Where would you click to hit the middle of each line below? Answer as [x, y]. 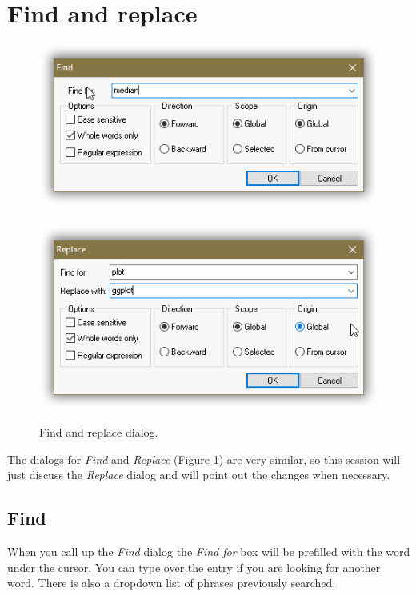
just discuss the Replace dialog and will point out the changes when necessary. [199, 475]
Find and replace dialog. [99, 431]
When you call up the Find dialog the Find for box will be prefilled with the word [209, 551]
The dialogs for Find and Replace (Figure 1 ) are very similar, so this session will [204, 459]
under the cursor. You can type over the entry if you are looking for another [194, 567]
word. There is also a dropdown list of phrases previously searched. [172, 583]
